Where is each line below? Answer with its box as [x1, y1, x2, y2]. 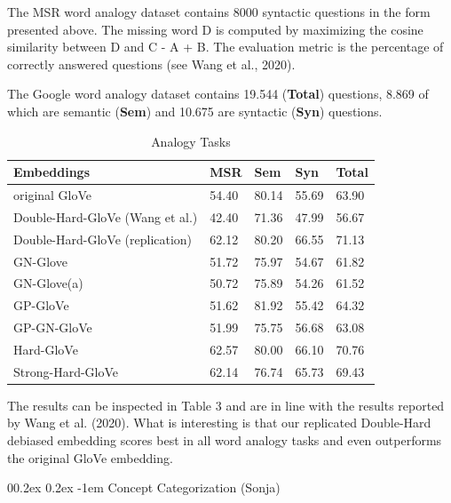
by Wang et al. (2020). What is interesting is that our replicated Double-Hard [7, 413, 431, 432]
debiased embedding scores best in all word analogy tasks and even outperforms [7, 431, 442, 450]
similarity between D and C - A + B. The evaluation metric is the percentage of [7, 37, 444, 56]
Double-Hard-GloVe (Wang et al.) [13, 207, 198, 226]
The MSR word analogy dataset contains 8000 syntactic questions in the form [7, 3, 431, 20]
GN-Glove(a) [13, 274, 83, 292]
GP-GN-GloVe [13, 318, 92, 337]
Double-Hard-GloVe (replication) [13, 229, 193, 248]
